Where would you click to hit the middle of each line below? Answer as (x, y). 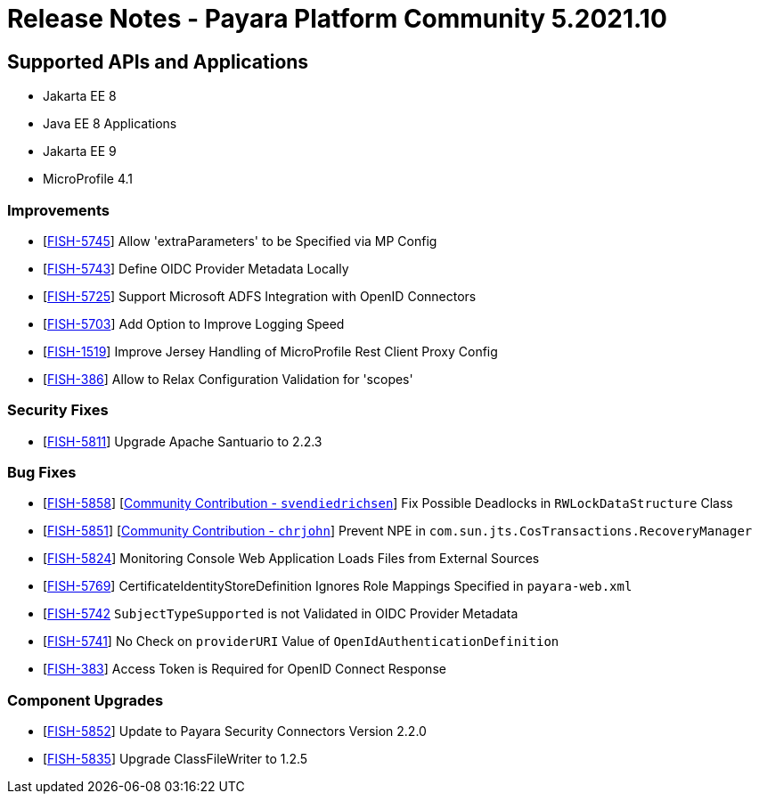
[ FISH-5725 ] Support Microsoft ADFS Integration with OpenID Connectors (260, 296)
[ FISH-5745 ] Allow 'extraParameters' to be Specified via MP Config (240, 241)
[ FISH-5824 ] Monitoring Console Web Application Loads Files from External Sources (291, 559)
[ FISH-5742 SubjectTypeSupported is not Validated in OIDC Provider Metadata (281, 614)
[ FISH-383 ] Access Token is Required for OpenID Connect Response (245, 669)
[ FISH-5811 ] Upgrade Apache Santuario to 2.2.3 (183, 441)
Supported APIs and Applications (158, 61)
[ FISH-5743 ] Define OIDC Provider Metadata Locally (196, 268)
